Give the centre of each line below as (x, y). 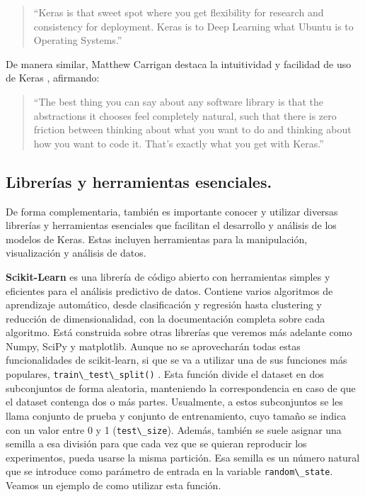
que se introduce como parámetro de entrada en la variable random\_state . (169, 471)
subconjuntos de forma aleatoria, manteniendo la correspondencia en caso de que (181, 387)
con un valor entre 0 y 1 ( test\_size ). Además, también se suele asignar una (174, 429)
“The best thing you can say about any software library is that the (178, 101)
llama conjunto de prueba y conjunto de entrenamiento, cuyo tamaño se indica (176, 415)
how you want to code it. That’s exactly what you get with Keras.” (179, 143)
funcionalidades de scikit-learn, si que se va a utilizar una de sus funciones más (176, 360)
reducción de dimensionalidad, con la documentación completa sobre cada (166, 318)
